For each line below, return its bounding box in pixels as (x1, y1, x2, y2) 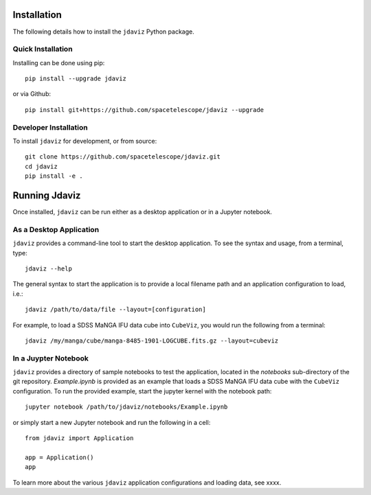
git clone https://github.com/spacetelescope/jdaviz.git (25, 153, 221, 161)
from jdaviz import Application (25, 435, 134, 442)
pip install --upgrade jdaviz (25, 75, 127, 82)
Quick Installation (12, 45, 73, 54)
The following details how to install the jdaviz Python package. (12, 27, 195, 36)
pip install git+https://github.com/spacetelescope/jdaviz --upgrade (25, 106, 265, 113)
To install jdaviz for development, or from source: (12, 137, 157, 145)
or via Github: (12, 90, 52, 98)
